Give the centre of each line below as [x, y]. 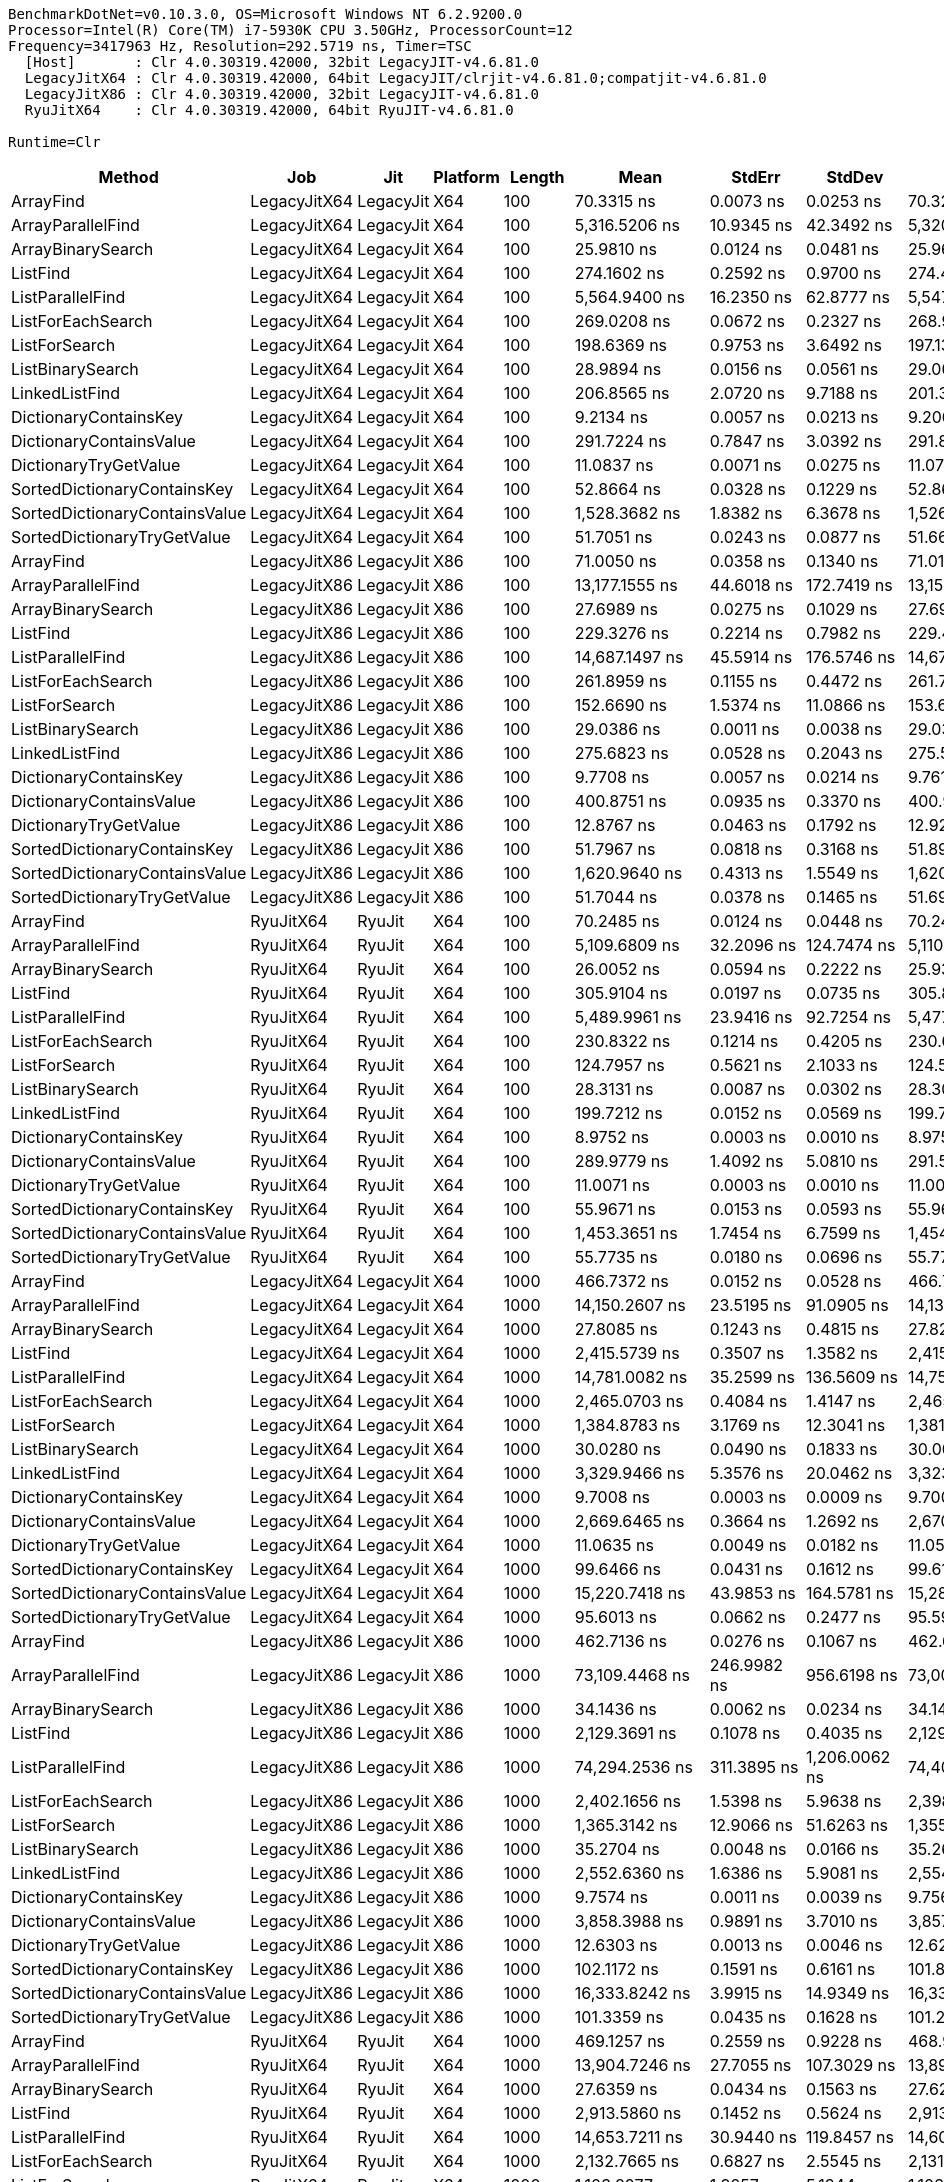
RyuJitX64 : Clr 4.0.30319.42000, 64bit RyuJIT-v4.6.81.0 [269, 110]
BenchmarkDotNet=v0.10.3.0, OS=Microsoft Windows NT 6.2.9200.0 [265, 14]
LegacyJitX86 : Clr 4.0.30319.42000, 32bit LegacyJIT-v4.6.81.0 [282, 94]
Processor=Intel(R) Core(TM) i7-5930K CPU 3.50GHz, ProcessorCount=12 [290, 30]
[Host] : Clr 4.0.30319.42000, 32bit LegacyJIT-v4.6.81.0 [282, 62]
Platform [466, 177]
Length [537, 177]
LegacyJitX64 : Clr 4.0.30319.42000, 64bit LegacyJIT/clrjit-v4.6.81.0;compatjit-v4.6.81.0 [395, 78]
